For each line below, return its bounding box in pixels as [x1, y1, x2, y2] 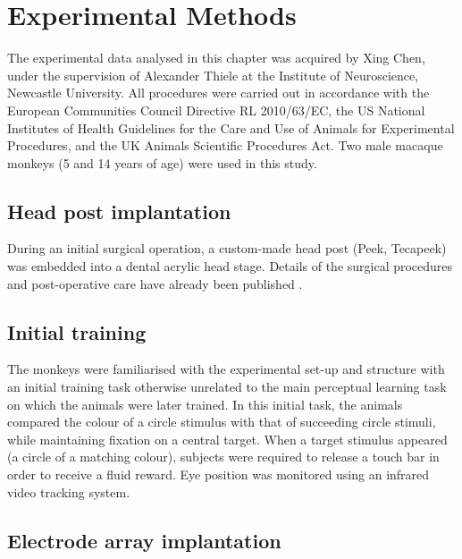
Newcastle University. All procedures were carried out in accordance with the [7, 83, 430, 102]
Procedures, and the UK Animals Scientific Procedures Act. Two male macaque [7, 136, 443, 155]
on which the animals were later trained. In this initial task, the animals [7, 394, 403, 413]
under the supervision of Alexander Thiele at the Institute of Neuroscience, [7, 65, 419, 84]
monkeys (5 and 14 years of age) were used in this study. [7, 153, 317, 172]
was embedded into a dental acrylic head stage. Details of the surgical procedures [7, 257, 453, 275]
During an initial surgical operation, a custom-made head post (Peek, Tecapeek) [7, 239, 447, 258]
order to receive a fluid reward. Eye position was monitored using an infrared [7, 465, 430, 484]
